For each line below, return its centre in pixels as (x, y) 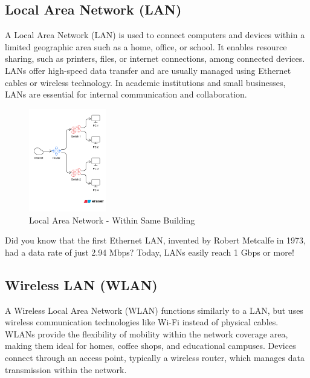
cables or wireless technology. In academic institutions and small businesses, (145, 82)
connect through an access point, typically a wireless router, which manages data (155, 357)
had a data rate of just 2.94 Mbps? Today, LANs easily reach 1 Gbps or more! (150, 252)
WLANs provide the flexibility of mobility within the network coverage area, (147, 333)
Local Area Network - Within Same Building (112, 220)
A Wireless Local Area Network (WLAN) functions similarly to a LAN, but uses (154, 310)
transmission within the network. (66, 369)
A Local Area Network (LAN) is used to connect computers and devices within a (155, 35)
